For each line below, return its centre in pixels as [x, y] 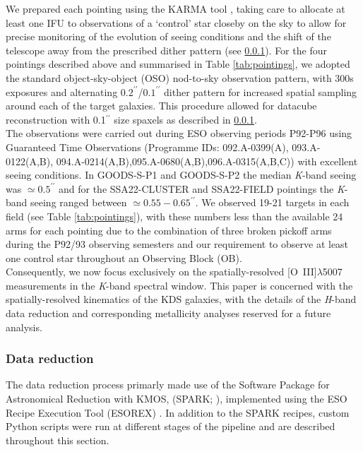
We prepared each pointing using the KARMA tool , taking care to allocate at [175, 8]
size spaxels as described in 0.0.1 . [185, 119]
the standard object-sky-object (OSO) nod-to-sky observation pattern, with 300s [180, 77]
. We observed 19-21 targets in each [272, 202]
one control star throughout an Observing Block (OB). [124, 257]
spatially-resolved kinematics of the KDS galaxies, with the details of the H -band [181, 299]
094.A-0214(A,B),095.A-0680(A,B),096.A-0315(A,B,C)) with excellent [207, 161]
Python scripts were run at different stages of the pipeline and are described [171, 426]
